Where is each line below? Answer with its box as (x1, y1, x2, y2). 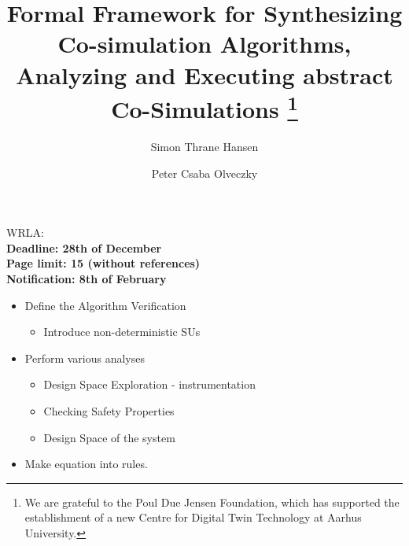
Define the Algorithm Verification (24, 297, 186, 313)
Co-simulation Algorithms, (57, 28, 352, 60)
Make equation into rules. (24, 456, 148, 472)
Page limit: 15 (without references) (6, 255, 201, 271)
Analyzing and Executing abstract (16, 58, 393, 90)
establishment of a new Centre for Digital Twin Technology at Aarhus (24, 509, 362, 526)
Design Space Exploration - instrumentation (43, 376, 256, 393)
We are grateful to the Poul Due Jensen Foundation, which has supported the (24, 493, 400, 510)
